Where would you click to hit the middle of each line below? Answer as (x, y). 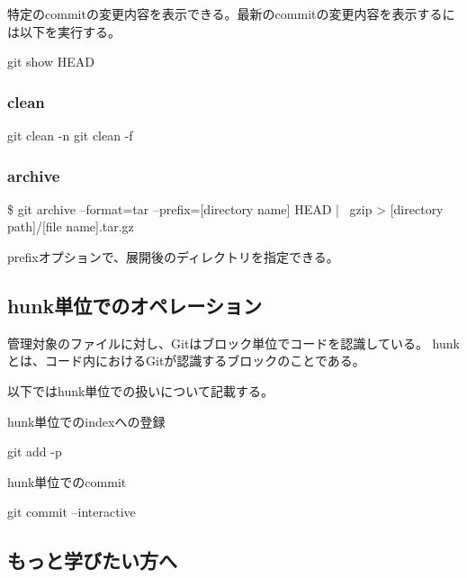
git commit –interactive (72, 512)
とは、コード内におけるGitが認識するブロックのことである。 (186, 361)
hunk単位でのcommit (67, 481)
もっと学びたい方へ (92, 560)
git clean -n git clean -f (70, 135)
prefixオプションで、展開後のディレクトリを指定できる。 (173, 257)
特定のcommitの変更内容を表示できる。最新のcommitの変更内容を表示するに (231, 14)
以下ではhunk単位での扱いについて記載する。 (140, 390)
